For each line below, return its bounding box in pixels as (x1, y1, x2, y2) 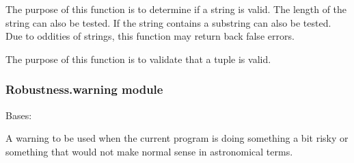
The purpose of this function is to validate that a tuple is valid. (5, 51, 271, 66)
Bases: (5, 108, 32, 122)
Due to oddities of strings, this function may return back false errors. (5, 29, 295, 43)
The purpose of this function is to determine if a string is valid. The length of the (5, 2, 347, 16)
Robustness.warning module (5, 81, 163, 98)
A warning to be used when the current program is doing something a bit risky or (5, 131, 349, 145)
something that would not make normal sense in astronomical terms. (5, 144, 293, 158)
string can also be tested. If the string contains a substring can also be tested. (5, 15, 331, 29)
